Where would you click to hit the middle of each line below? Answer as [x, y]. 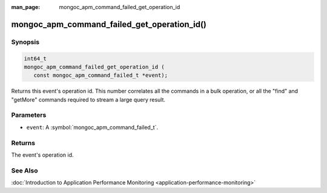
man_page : [26, 7]
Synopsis [25, 42]
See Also [25, 171]
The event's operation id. [42, 155]
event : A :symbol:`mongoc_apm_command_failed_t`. [92, 127]
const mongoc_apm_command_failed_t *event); [101, 75]
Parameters [29, 115]
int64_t [35, 58]
